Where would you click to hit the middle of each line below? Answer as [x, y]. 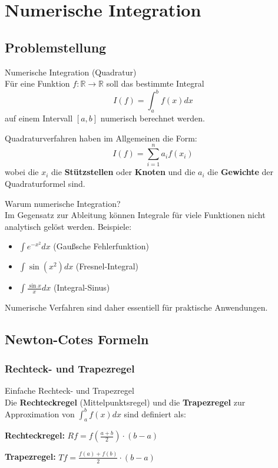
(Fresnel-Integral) [107, 266]
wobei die [22, 172]
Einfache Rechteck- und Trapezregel [69, 390]
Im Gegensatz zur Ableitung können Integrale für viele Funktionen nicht [135, 215]
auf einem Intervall [39, 118]
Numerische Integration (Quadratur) [71, 72]
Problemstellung [56, 47]
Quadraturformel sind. [45, 183]
